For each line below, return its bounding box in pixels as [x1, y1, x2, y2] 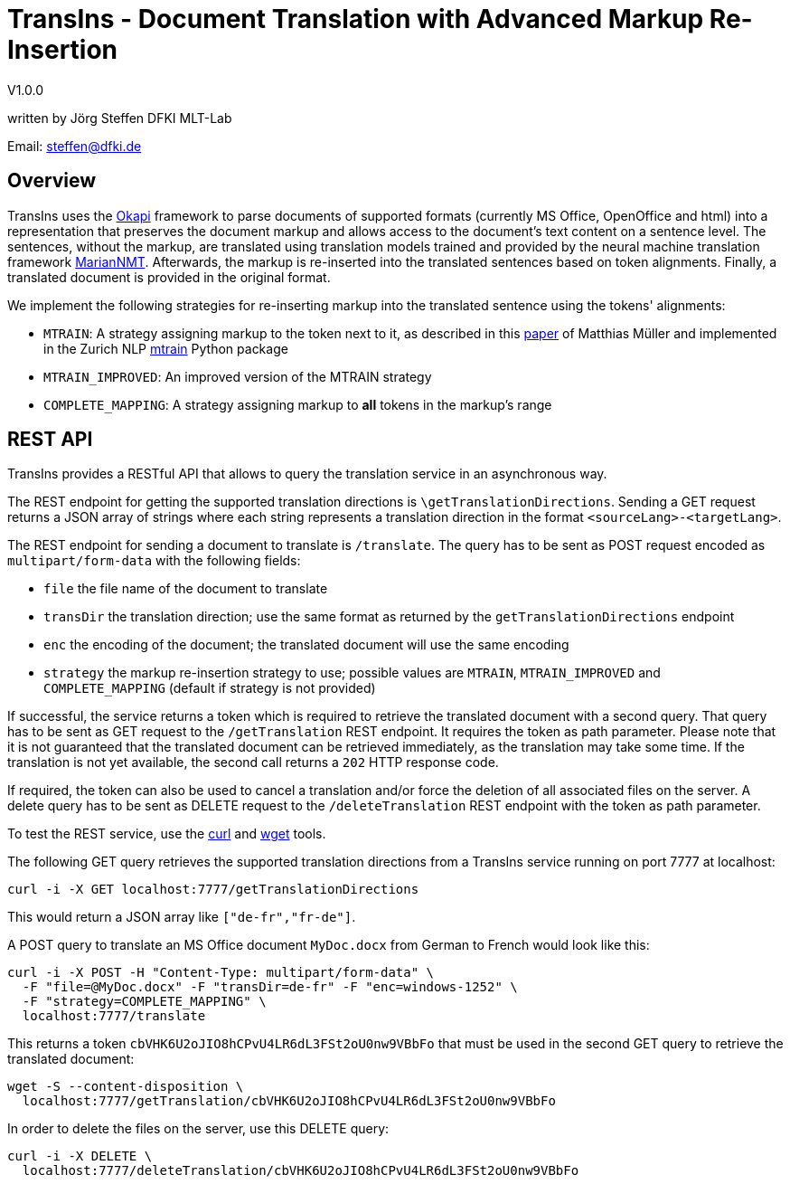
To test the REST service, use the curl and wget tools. [7, 826, 326, 842]
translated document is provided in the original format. [7, 269, 331, 285]
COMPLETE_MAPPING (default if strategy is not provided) [43, 680, 376, 696]
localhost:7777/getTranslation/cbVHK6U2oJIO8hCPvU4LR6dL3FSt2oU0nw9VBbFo [22, 1094, 556, 1109]
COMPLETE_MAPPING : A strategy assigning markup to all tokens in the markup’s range [43, 396, 552, 412]
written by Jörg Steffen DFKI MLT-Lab [7, 109, 232, 126]
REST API [7, 428, 93, 451]
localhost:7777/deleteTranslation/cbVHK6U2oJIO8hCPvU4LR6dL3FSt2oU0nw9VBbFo [22, 1163, 579, 1179]
